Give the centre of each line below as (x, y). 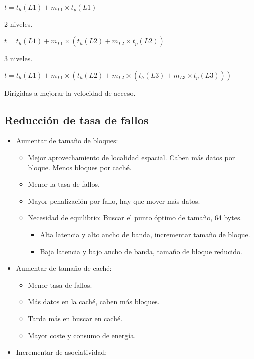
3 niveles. (18, 58)
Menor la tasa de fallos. (64, 184)
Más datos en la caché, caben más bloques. (94, 302)
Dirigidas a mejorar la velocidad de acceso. (70, 92)
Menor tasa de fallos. (60, 285)
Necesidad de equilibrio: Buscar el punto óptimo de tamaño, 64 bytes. (135, 218)
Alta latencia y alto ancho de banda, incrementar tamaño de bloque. (145, 234)
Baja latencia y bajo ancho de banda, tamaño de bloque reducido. (141, 251)
